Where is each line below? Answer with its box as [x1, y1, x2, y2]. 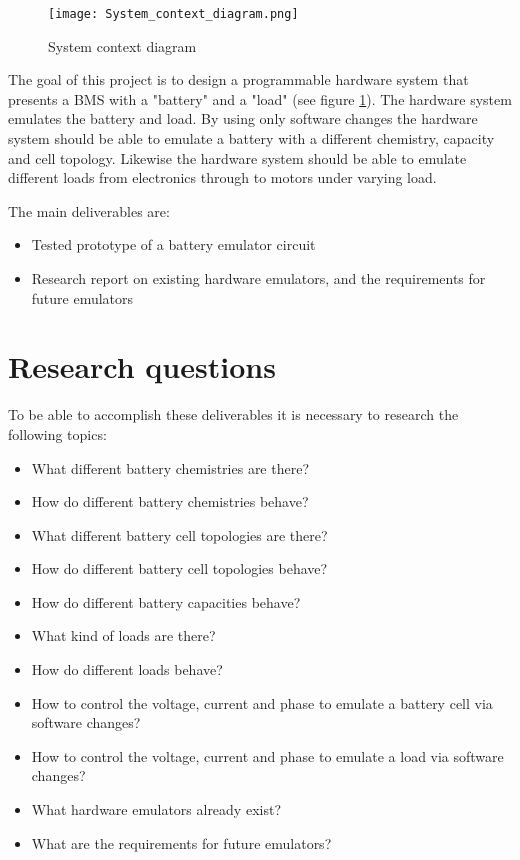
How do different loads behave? [31, 659, 223, 680]
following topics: [8, 423, 107, 444]
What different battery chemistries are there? [31, 457, 310, 478]
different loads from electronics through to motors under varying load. [8, 167, 437, 188]
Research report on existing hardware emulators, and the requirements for [31, 268, 486, 288]
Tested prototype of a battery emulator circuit [31, 234, 316, 255]
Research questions [8, 346, 276, 387]
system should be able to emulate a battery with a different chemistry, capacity [8, 128, 495, 149]
